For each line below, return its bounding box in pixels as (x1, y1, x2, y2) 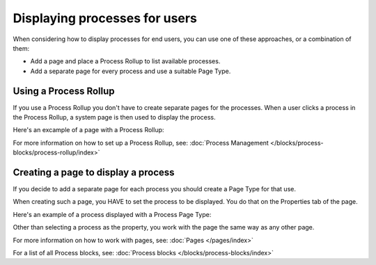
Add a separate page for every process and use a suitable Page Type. (30, 67, 231, 75)
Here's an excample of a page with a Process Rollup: (13, 126, 164, 134)
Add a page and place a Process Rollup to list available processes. (30, 57, 221, 65)
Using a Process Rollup (13, 85, 115, 97)
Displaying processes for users (13, 10, 198, 26)
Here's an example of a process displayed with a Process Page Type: (13, 210, 212, 218)
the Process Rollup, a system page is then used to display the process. (13, 113, 216, 122)
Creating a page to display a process (13, 167, 175, 178)
